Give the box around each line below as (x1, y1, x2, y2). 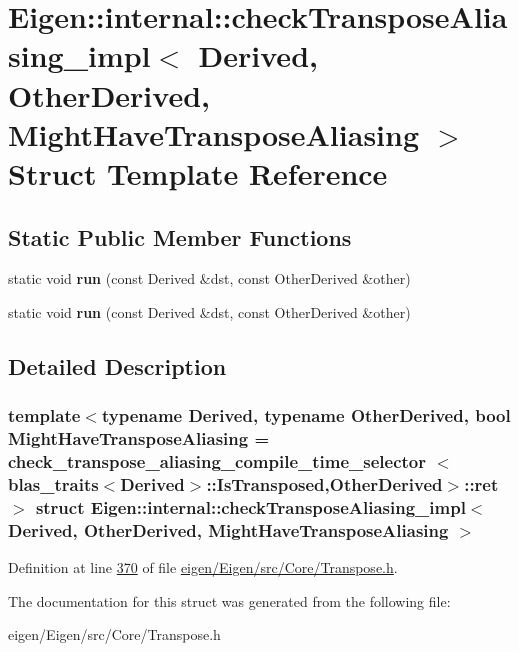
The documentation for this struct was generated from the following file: (8, 590, 451, 611)
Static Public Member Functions (8, 221, 352, 252)
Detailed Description (8, 350, 227, 381)
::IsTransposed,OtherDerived (206, 471, 443, 496)
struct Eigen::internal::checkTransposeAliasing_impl (35, 494, 466, 519)
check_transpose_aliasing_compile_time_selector (8, 449, 427, 474)
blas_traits (8, 471, 99, 496)
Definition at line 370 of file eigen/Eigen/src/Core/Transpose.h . (8, 557, 398, 578)
